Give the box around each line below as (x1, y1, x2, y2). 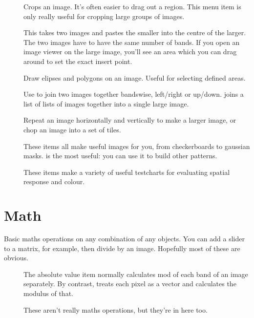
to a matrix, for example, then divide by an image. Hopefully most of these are (4, 243, 240, 253)
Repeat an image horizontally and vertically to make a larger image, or (23, 115, 236, 125)
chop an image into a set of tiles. (23, 124, 121, 134)
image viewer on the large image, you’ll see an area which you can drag (23, 46, 237, 57)
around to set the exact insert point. (23, 56, 132, 66)
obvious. (4, 253, 28, 263)
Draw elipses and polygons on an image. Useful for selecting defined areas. (23, 72, 246, 83)
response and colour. (23, 176, 85, 187)
